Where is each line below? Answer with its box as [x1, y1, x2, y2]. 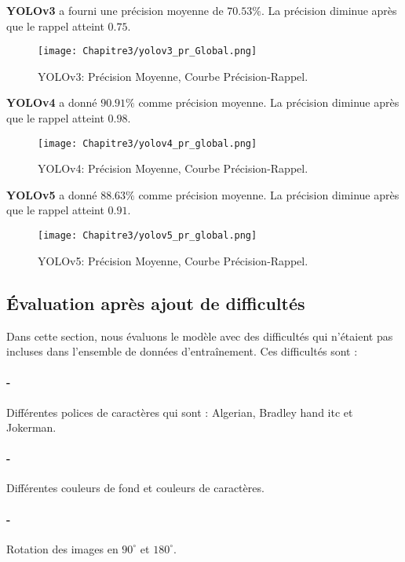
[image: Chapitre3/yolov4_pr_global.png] [38, 137, 257, 149]
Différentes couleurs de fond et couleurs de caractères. [6, 480, 265, 496]
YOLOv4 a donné [6, 94, 97, 111]
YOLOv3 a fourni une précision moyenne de [6, 2, 224, 18]
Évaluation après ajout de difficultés [6, 290, 305, 315]
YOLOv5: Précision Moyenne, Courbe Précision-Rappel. [38, 252, 308, 268]
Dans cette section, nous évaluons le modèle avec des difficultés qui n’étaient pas [6, 327, 393, 344]
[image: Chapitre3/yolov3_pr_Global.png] [38, 46, 257, 57]
